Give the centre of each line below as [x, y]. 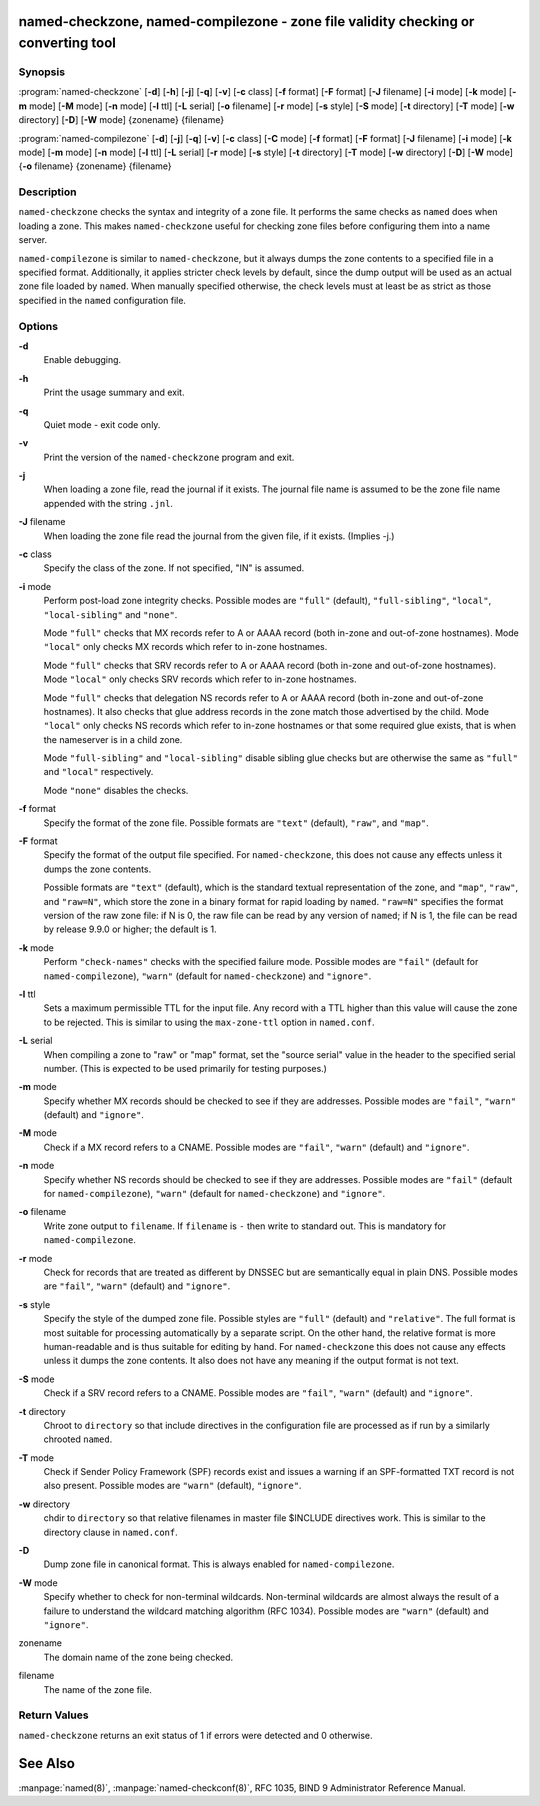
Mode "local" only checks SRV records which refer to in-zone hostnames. [200, 679]
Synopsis [41, 72]
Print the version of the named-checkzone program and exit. [169, 457]
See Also [46, 1763]
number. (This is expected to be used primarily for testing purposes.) [185, 1068]
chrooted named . [78, 1439]
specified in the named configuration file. [102, 300]
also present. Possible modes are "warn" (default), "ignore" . [172, 1486]
